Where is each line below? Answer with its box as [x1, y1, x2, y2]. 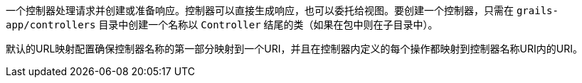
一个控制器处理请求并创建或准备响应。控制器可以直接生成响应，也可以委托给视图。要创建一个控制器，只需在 [6, 4, 514, 16]
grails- [516, 5, 559, 16]
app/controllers [6, 19, 96, 31]
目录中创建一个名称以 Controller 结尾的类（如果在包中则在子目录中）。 [98, 18, 438, 31]
